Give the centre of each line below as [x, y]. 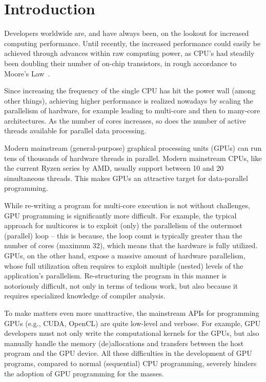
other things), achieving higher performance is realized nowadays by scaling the [129, 100]
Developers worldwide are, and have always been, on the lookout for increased [127, 33]
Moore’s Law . [27, 73]
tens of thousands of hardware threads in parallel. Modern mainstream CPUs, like [133, 158]
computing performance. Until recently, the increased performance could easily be [132, 43]
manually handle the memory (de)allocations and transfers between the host [124, 343]
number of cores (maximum [47, 245]
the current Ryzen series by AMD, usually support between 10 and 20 [114, 168]
